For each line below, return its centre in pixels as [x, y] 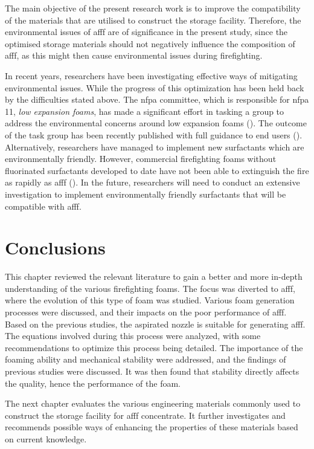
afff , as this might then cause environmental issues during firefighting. [134, 55]
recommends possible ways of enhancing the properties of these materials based [152, 427]
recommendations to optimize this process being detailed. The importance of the [154, 347]
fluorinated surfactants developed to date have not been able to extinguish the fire [157, 170]
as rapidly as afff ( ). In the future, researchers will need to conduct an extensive [152, 182]
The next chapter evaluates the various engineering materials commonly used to [153, 403]
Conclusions [55, 247]
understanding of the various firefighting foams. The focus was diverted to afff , [150, 288]
